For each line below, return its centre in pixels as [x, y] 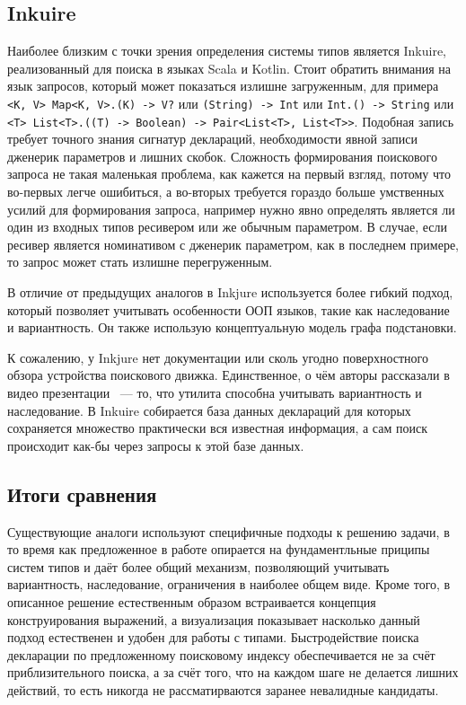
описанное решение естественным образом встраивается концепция [192, 601]
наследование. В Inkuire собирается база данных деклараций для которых [209, 410]
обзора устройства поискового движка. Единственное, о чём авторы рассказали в [229, 375]
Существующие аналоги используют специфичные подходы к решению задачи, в [229, 531]
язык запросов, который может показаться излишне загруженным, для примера [223, 86]
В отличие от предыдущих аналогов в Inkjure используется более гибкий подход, [230, 292]
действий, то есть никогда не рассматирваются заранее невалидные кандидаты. [223, 689]
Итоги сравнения [82, 493]
